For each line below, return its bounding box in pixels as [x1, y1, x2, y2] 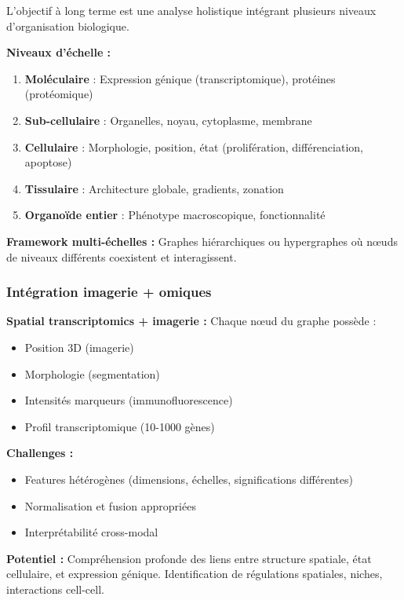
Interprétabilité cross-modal [24, 524, 158, 540]
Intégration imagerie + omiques [6, 282, 212, 302]
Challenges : [6, 445, 74, 461]
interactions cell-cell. [6, 580, 104, 597]
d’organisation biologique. [6, 17, 129, 34]
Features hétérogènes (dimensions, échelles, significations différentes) [24, 470, 353, 487]
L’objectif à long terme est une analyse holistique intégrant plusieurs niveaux [6, 2, 377, 18]
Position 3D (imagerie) [24, 338, 134, 355]
